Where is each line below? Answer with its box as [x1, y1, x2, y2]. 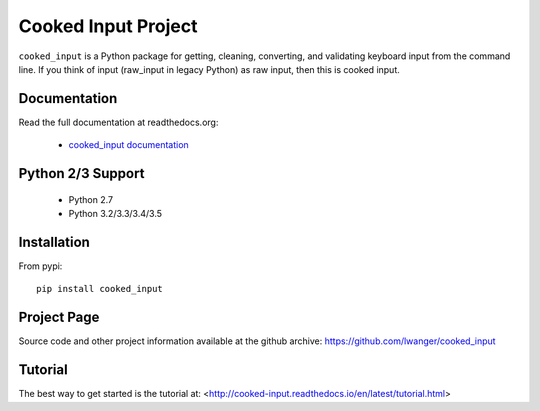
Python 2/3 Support [18, 165, 145, 182]
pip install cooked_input [36, 283, 164, 295]
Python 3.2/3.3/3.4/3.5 [68, 208, 163, 220]
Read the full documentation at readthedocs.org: [18, 116, 219, 128]
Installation [18, 233, 90, 250]
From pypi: [18, 260, 63, 272]
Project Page [18, 309, 100, 326]
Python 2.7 [68, 193, 114, 205]
